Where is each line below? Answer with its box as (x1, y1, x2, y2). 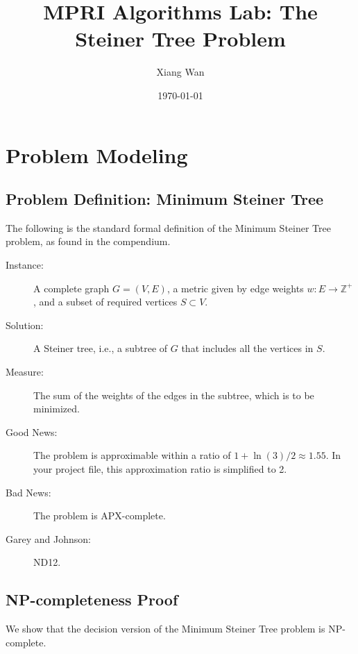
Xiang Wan (156, 65, 205, 79)
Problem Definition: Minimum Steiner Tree (6, 188, 324, 210)
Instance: (6, 258, 44, 272)
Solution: (6, 317, 44, 332)
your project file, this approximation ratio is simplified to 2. (33, 462, 287, 476)
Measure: (6, 364, 44, 379)
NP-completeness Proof (6, 589, 178, 610)
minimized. (33, 401, 80, 416)
